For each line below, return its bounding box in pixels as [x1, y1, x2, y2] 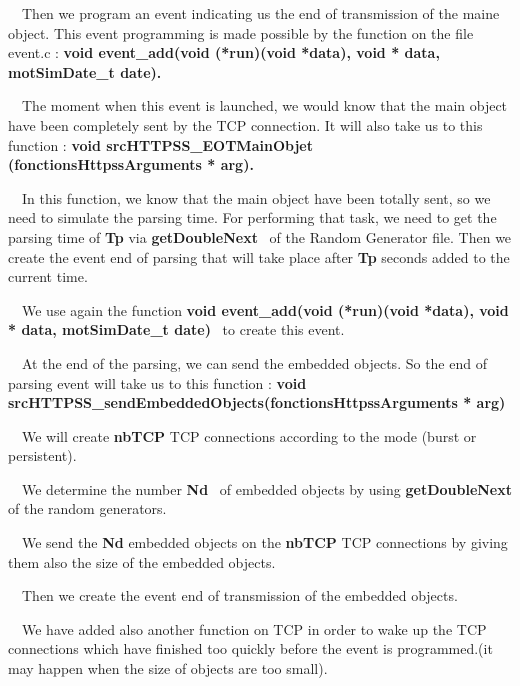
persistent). [8, 445, 77, 466]
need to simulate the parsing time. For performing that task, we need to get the [8, 207, 497, 228]
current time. [8, 266, 88, 287]
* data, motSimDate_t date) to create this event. [8, 319, 345, 340]
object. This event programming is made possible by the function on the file [8, 22, 474, 43]
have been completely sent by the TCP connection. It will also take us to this [8, 114, 483, 135]
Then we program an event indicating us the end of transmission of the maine [21, 3, 500, 23]
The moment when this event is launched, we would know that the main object [21, 95, 508, 116]
